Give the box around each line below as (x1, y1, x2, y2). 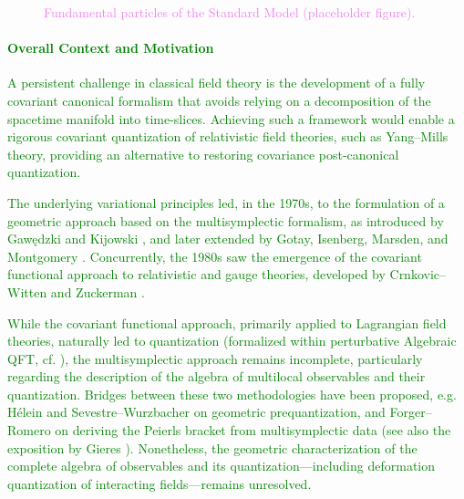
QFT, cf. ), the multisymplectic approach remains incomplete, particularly (7, 348, 423, 368)
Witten (7, 282, 47, 301)
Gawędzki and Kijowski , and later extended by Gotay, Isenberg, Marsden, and (7, 229, 449, 248)
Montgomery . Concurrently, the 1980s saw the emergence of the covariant (7, 246, 422, 265)
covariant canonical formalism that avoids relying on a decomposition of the (7, 90, 431, 109)
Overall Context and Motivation (7, 38, 214, 57)
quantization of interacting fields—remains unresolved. (7, 473, 312, 493)
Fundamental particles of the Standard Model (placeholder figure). (44, 3, 416, 21)
